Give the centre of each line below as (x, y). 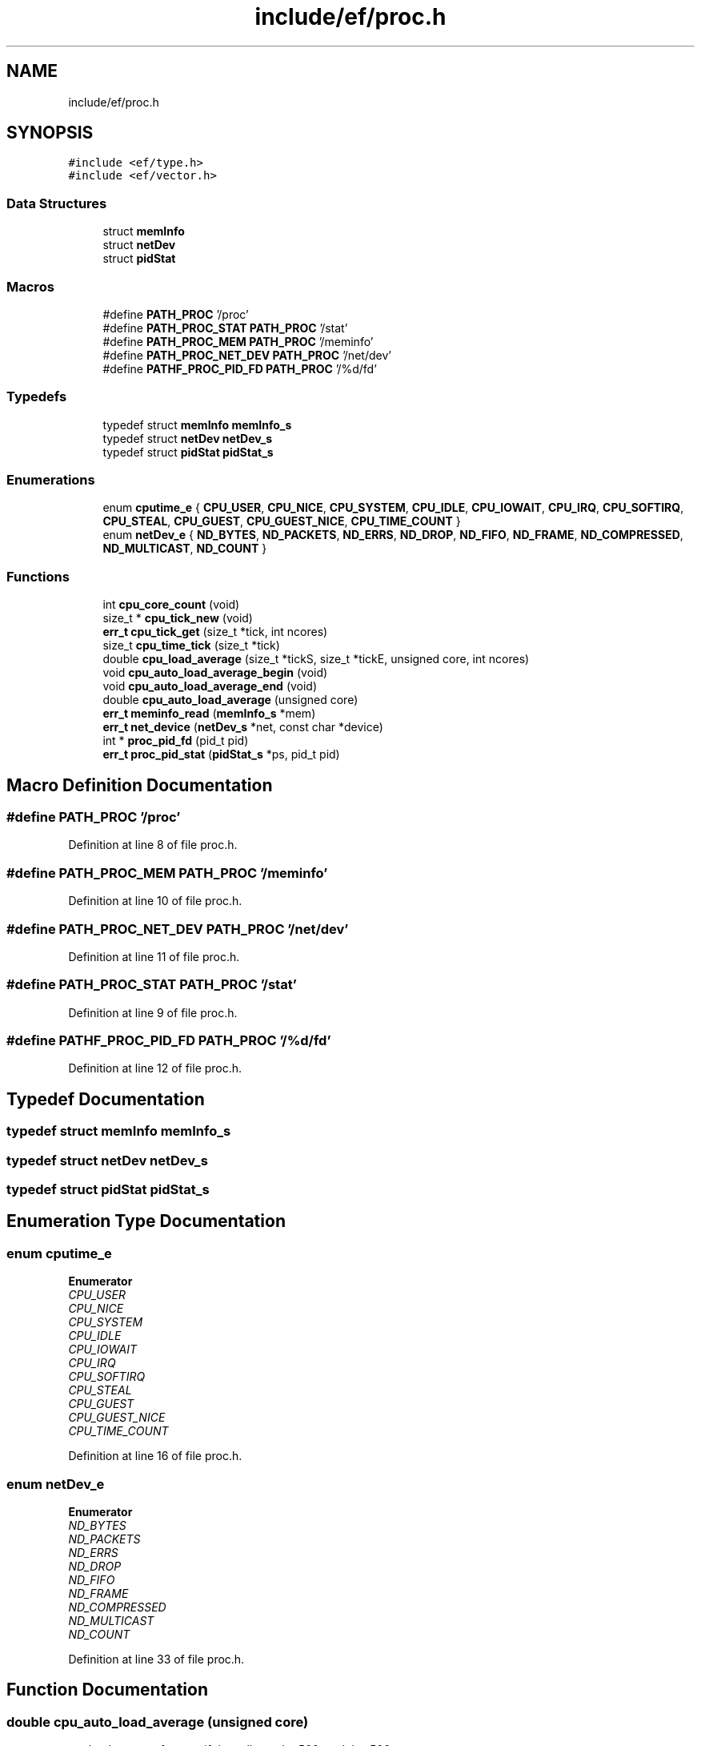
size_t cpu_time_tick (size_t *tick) (191, 646)
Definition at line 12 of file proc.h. (155, 1068)
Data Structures (57, 203)
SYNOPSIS (50, 133)
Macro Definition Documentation (140, 785)
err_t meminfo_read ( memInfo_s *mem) (209, 714)
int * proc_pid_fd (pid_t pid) (176, 741)
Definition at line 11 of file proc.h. (154, 956)
